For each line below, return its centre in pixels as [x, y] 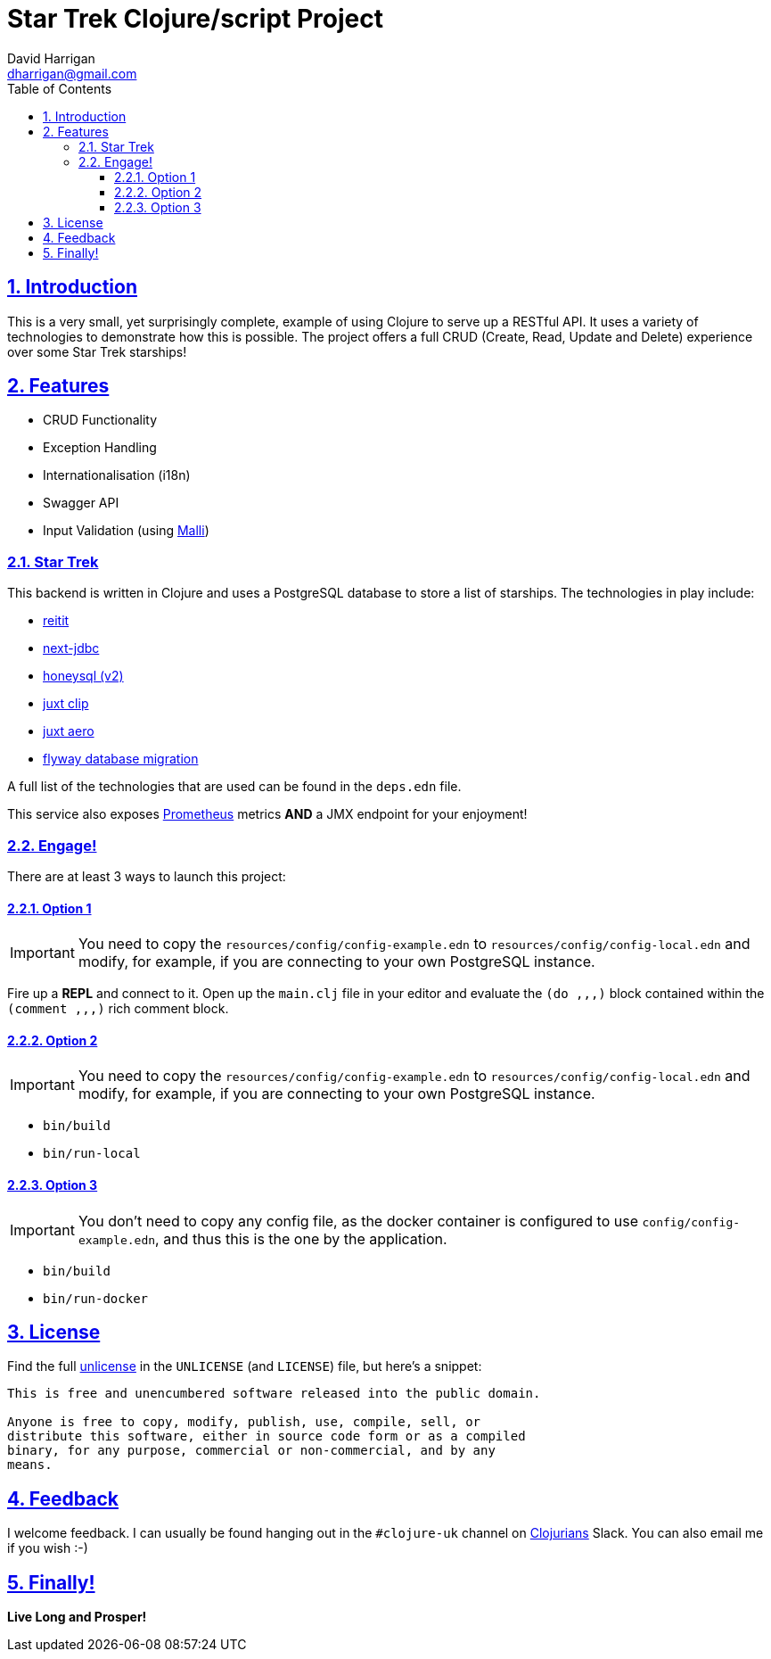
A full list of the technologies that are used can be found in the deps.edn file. [234, 787]
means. [30, 1465]
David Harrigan [51, 58]
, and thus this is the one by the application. [301, 1238]
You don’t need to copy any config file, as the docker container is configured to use [358, 1221]
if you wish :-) [48, 1548]
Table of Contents [60, 88]
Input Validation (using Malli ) [126, 531]
